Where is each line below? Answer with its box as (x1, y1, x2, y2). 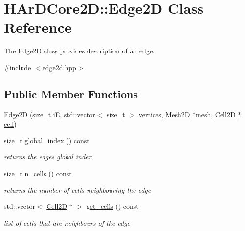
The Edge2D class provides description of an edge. (4, 46, 155, 56)
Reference (4, 17, 72, 37)
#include (4, 62, 31, 72)
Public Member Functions (4, 86, 138, 101)
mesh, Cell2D (196, 109, 236, 119)
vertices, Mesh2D (138, 109, 190, 119)
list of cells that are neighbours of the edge (4, 217, 131, 228)
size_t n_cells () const (4, 168, 72, 179)
